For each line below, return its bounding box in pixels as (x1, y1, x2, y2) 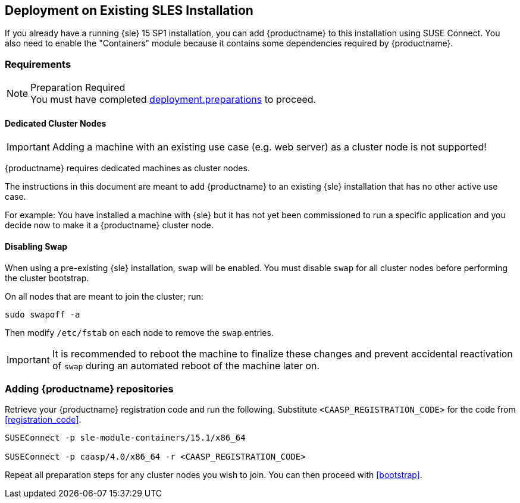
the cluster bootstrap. (5, 272, 89, 283)
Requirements (5, 58, 71, 70)
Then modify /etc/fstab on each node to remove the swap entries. (5, 327, 274, 338)
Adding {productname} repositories (5, 382, 174, 395)
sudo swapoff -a (5, 309, 80, 319)
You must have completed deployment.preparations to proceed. (30, 93, 317, 106)
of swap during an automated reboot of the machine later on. (52, 359, 320, 372)
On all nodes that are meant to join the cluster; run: (5, 291, 203, 301)
